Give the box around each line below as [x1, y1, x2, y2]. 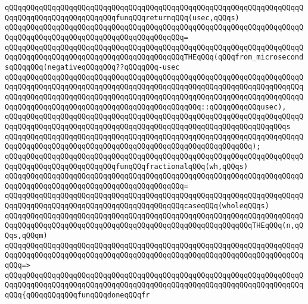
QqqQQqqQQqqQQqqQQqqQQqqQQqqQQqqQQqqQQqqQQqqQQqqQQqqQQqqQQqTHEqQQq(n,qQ [5, 221, 304, 230]
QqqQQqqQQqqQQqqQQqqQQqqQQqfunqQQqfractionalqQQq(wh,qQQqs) [5, 162, 248, 171]
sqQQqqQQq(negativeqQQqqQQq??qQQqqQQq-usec [5, 62, 180, 71]
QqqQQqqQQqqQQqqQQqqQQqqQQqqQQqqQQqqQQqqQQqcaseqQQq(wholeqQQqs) [5, 202, 269, 211]
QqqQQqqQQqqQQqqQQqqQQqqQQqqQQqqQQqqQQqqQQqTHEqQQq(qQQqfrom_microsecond [5, 53, 304, 62]
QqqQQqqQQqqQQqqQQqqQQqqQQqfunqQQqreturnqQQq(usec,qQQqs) [5, 13, 239, 22]
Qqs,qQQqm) [5, 231, 48, 240]
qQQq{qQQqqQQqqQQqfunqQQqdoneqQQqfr [5, 291, 150, 300]
